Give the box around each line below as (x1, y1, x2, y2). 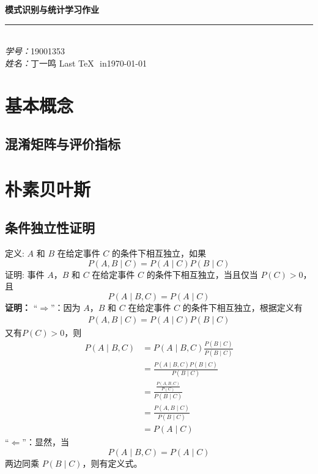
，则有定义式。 (82, 456, 142, 469)
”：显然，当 (22, 435, 69, 448)
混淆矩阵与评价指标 (5, 134, 120, 153)
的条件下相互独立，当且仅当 (146, 268, 258, 280)
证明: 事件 (5, 268, 45, 280)
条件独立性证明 (5, 218, 95, 237)
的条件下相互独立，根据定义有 (182, 301, 303, 313)
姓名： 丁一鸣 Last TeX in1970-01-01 (5, 56, 147, 69)
